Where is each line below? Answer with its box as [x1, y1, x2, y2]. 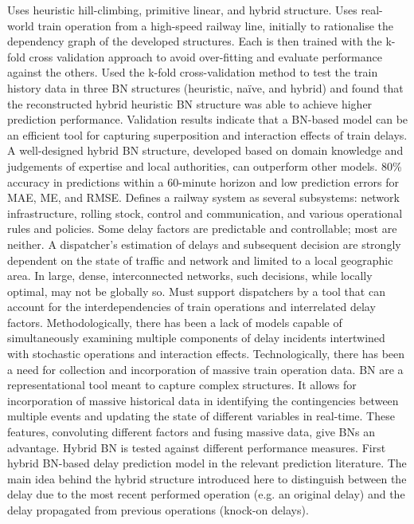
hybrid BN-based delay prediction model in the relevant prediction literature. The [7, 455, 407, 471]
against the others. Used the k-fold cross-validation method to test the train [7, 64, 378, 81]
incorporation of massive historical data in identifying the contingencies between [7, 392, 399, 408]
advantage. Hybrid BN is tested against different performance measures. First [7, 439, 386, 455]
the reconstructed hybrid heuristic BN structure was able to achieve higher [7, 95, 373, 112]
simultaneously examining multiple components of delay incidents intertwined [7, 329, 385, 346]
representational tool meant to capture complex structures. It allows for [7, 376, 357, 393]
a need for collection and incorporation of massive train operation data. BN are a [7, 360, 404, 377]
